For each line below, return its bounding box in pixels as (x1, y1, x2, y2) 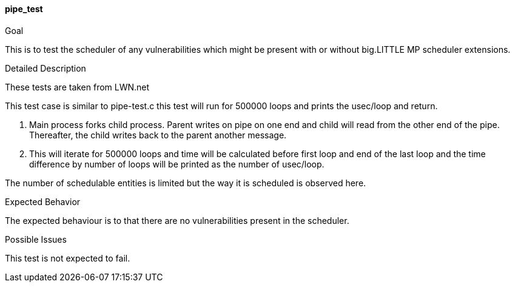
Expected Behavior (5, 196, 81, 207)
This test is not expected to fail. (5, 252, 130, 263)
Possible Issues (5, 234, 67, 245)
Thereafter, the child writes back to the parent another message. (29, 129, 287, 140)
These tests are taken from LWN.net (5, 81, 150, 92)
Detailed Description (5, 62, 86, 73)
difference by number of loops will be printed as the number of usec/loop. (29, 158, 325, 169)
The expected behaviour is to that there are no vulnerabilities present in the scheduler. (5, 215, 349, 226)
